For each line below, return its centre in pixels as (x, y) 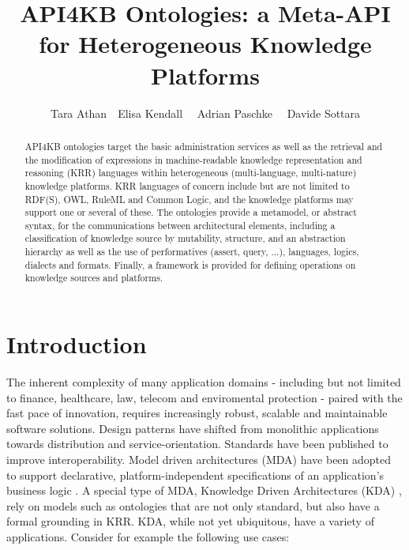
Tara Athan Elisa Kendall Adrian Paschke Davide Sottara (205, 113)
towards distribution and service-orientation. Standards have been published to (197, 444)
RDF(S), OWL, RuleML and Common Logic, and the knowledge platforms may (189, 199)
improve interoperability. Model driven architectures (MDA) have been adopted (199, 460)
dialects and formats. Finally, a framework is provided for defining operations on (190, 264)
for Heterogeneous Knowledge (205, 44)
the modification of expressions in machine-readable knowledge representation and (193, 159)
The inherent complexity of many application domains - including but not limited (204, 382)
